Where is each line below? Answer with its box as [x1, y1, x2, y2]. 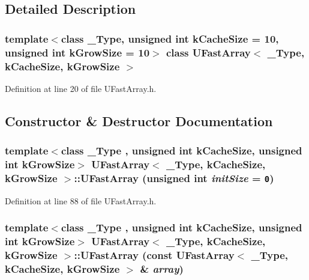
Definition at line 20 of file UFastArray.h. [5, 82, 157, 94]
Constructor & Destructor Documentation [5, 111, 273, 130]
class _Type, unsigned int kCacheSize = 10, [61, 31, 279, 46]
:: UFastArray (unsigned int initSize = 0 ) [74, 170, 274, 185]
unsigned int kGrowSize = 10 [5, 44, 150, 59]
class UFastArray [166, 44, 251, 59]
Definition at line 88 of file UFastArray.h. [5, 194, 157, 207]
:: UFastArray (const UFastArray [74, 248, 235, 263]
